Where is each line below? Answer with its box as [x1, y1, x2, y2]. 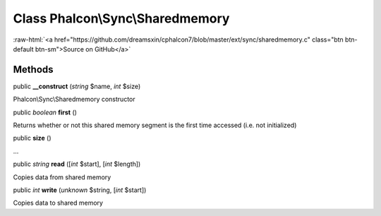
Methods [13, 64, 54, 76]
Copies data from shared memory [13, 173, 111, 181]
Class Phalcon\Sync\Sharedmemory [13, 11, 230, 26]
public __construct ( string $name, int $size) [13, 82, 141, 90]
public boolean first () [13, 108, 78, 116]
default [13, 44, 35, 53]
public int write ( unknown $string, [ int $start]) [13, 186, 147, 194]
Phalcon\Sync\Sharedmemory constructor [13, 95, 135, 104]
